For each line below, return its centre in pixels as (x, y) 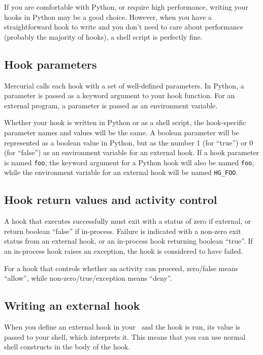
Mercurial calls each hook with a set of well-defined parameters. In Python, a (124, 85)
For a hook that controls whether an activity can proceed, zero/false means (121, 268)
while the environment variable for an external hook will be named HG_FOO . (121, 172)
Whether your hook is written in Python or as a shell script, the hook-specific (125, 122)
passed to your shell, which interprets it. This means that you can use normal (125, 336)
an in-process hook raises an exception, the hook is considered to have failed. (124, 251)
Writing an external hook (72, 305)
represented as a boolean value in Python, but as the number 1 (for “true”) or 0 (129, 142)
